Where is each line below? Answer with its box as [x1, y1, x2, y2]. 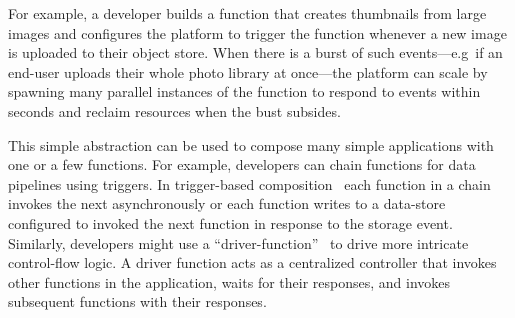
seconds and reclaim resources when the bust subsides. [8, 100, 341, 121]
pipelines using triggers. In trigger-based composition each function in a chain [8, 173, 491, 194]
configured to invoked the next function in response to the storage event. [8, 212, 453, 233]
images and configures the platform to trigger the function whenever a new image [8, 22, 507, 43]
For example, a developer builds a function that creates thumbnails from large [8, 3, 487, 23]
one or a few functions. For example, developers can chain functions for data [8, 154, 476, 175]
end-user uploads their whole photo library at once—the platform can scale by [8, 61, 488, 82]
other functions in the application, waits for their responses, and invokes [8, 271, 451, 292]
